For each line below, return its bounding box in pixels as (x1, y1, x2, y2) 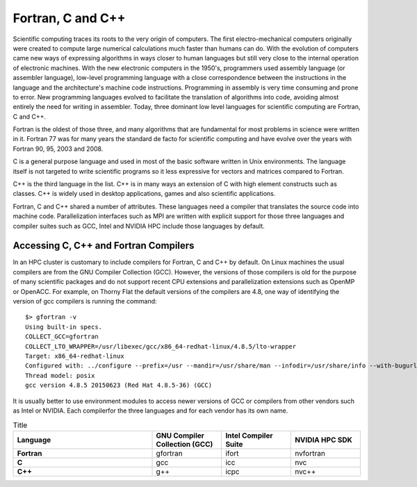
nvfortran (294, 448, 326, 458)
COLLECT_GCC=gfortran (25, 333, 99, 340)
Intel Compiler (225, 431, 273, 440)
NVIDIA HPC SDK (294, 435, 352, 445)
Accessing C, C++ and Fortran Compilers (13, 240, 195, 251)
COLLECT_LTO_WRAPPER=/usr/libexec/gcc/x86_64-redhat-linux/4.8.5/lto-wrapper (25, 342, 297, 350)
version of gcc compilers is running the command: (13, 297, 157, 306)
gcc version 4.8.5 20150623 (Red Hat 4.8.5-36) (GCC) (25, 381, 212, 389)
